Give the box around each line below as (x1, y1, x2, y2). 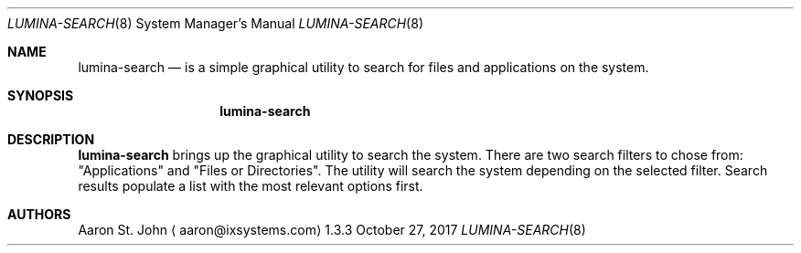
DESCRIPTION (7, 132, 95, 147)
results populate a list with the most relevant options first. (78, 178, 423, 194)
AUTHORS (7, 206, 71, 222)
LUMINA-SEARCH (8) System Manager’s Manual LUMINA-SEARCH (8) (7, 16, 423, 31)
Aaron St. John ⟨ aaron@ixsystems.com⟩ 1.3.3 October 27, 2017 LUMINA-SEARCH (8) (78, 222, 586, 237)
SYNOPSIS (7, 88, 74, 103)
